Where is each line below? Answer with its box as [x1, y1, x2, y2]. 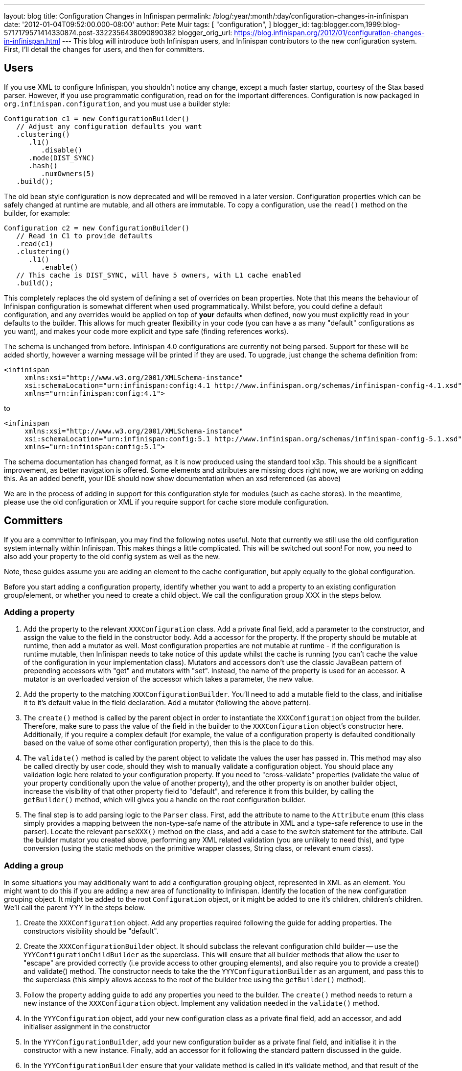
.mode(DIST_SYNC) [28, 153, 95, 162]
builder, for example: [4, 208, 70, 217]
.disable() [41, 146, 83, 154]
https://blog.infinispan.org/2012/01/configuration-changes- [234, 28, 425, 37]
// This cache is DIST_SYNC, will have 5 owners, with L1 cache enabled [16, 271, 301, 279]
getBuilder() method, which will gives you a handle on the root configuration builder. [23, 795, 306, 804]
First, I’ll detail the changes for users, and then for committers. [4, 45, 205, 53]
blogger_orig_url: [178, 28, 232, 37]
